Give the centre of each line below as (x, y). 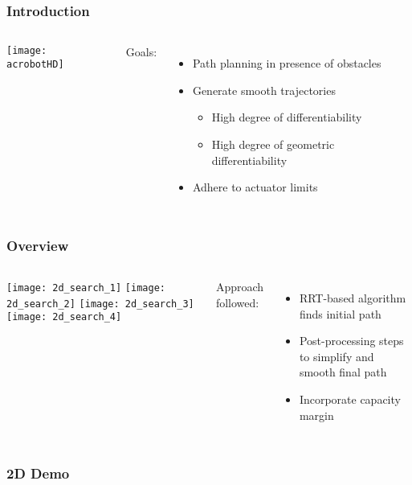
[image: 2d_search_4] (64, 317)
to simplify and (337, 356)
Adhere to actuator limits (255, 187)
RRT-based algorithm (353, 298)
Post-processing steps (351, 341)
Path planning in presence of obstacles (287, 63)
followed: (237, 302)
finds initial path (340, 313)
